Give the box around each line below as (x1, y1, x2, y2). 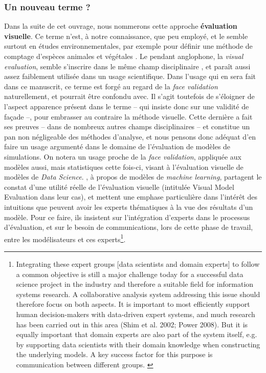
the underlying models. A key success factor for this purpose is (16, 349, 213, 360)
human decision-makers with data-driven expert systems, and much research (16, 308, 255, 319)
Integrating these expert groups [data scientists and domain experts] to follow (16, 258, 260, 269)
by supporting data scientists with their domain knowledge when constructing (16, 339, 260, 349)
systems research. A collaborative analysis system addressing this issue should (16, 288, 260, 299)
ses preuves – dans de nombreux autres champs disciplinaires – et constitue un (4, 121, 250, 132)
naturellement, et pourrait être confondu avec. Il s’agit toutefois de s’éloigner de (4, 91, 255, 102)
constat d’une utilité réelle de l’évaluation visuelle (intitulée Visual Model (4, 181, 234, 192)
